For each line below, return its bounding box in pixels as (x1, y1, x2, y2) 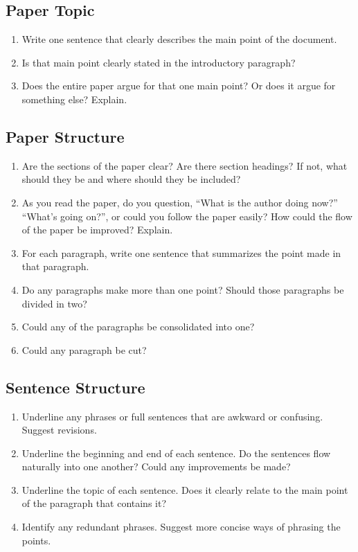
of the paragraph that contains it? (21, 496, 167, 510)
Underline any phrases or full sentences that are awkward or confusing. (21, 409, 323, 423)
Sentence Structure (6, 376, 145, 398)
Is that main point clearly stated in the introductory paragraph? (21, 55, 296, 69)
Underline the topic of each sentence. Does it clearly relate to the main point (21, 482, 348, 497)
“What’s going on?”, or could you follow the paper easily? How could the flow (21, 208, 352, 223)
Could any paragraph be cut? (21, 342, 147, 357)
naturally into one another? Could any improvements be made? (21, 459, 291, 474)
